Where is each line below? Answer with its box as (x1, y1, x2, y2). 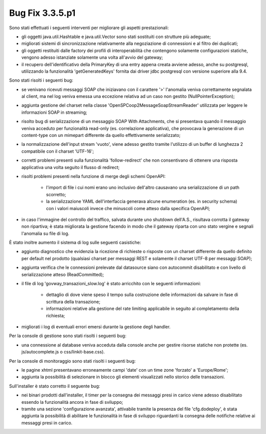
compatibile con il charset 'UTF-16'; (21, 148, 94, 154)
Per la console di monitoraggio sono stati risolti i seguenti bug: (9, 358, 136, 364)
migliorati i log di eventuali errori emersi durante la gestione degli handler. (21, 324, 171, 330)
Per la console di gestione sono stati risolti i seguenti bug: (9, 333, 127, 339)
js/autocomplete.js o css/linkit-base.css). (21, 349, 105, 355)
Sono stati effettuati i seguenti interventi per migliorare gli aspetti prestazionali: (9, 25, 169, 31)
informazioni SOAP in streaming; (21, 109, 87, 115)
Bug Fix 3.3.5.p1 (9, 7, 76, 18)
